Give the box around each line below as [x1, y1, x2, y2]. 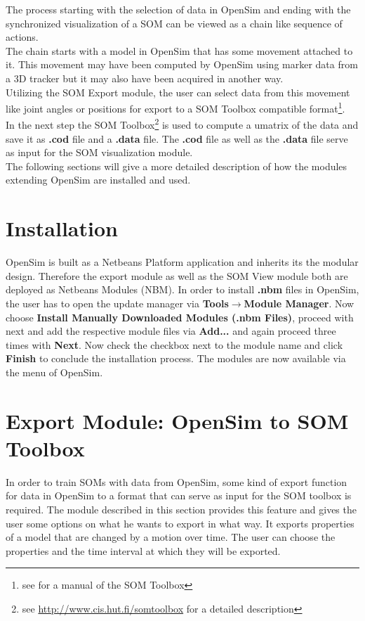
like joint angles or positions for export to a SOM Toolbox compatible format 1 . [6, 99, 345, 115]
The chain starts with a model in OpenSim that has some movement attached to [6, 43, 353, 58]
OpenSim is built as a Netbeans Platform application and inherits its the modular [6, 255, 359, 269]
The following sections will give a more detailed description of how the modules [6, 158, 347, 173]
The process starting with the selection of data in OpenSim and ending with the [6, 2, 351, 16]
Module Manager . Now [244, 295, 354, 310]
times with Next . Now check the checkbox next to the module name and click [6, 337, 343, 352]
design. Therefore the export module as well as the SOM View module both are [6, 268, 348, 283]
